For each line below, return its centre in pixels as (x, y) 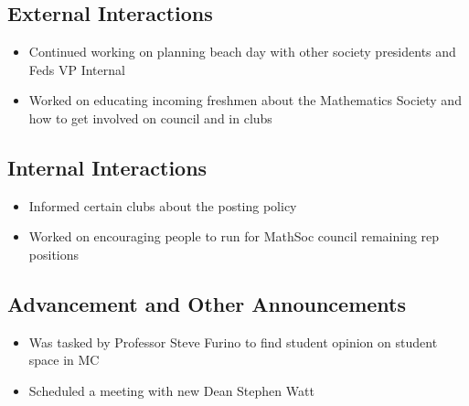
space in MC (64, 360)
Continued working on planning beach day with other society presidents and (242, 52)
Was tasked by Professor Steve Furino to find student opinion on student (233, 342)
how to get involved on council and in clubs (150, 118)
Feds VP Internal (77, 69)
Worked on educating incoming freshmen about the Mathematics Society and (245, 100)
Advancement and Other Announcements (207, 303)
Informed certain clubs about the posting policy (163, 205)
